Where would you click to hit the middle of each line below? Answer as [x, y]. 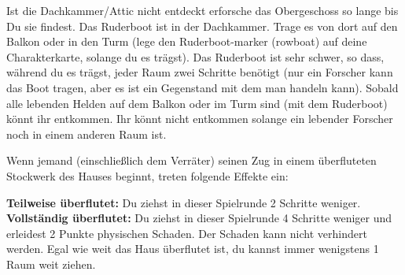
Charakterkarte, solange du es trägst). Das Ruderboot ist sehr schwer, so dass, [195, 56]
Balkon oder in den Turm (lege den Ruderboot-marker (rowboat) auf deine [187, 41]
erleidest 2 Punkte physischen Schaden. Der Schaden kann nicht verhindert [187, 233]
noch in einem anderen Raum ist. [87, 134]
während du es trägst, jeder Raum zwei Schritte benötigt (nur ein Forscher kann [200, 72]
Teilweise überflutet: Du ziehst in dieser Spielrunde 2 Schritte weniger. [184, 202]
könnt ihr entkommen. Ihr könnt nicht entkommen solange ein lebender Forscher [200, 119]
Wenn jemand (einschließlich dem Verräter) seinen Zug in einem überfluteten [191, 160]
